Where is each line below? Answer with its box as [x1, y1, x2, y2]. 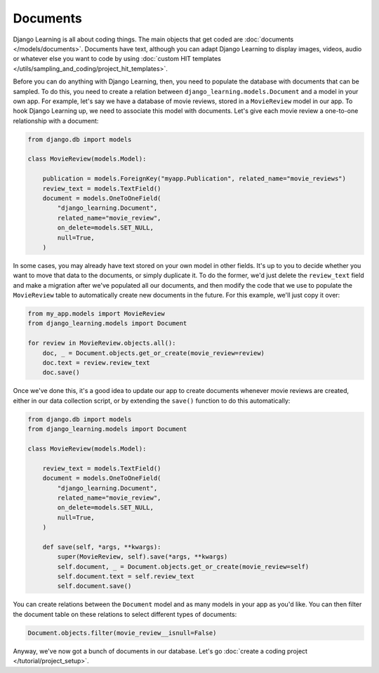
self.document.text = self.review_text [57, 573, 194, 580]
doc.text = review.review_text [42, 359, 150, 367]
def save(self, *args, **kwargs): [42, 542, 161, 551]
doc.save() [42, 368, 80, 377]
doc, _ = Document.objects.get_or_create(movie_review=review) [42, 349, 265, 357]
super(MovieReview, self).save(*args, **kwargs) [57, 553, 228, 561]
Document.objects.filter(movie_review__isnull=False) [27, 629, 217, 637]
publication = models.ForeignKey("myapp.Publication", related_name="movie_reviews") [42, 175, 347, 182]
